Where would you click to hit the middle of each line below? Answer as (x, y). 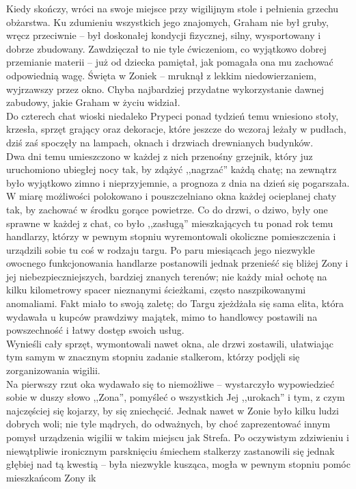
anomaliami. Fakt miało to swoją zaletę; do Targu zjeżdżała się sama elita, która (175, 303)
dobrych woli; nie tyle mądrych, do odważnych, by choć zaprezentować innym (168, 424)
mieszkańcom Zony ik (51, 477)
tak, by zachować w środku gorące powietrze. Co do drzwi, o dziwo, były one (167, 209)
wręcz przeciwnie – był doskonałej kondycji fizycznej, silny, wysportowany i (164, 35)
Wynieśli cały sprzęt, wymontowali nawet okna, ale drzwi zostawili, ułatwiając (170, 343)
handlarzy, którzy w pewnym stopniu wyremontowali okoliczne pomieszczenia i (171, 236)
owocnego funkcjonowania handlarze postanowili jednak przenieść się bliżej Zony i (177, 263)
